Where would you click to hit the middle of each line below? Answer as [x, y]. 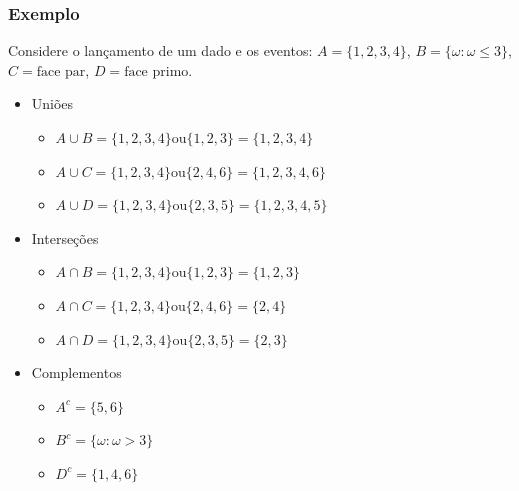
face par [61, 71]
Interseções [65, 237]
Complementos [76, 372]
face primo [156, 71]
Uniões [52, 103]
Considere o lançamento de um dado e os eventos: [160, 50]
